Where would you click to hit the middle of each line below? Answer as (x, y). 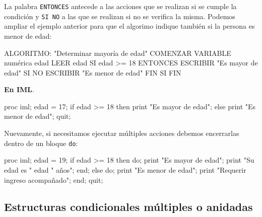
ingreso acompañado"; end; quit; (54, 179)
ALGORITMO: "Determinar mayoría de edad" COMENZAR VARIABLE (118, 53)
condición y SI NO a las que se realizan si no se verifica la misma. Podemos (120, 16)
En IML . (19, 89)
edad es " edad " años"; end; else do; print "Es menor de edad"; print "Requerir (125, 169)
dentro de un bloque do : (41, 143)
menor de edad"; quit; (38, 116)
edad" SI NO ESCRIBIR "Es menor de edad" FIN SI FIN (93, 72)
